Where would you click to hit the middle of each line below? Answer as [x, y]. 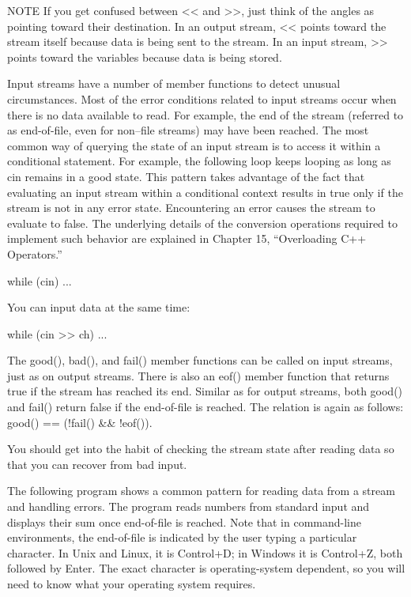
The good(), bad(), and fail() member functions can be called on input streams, [200, 360]
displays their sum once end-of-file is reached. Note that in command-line [184, 521]
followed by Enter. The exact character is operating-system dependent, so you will [206, 568]
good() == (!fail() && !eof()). [80, 422]
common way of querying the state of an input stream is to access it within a [194, 145]
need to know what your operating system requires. [132, 584]
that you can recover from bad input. [97, 464]
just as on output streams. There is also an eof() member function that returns [198, 375]
